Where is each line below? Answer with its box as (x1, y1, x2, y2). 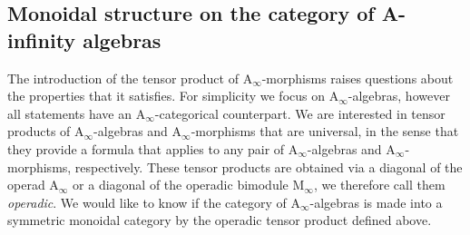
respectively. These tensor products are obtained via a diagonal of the (74, 157, 463, 176)
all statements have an (7, 103, 132, 122)
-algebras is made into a (309, 192, 443, 211)
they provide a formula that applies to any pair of (7, 139, 285, 158)
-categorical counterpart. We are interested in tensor (154, 103, 446, 122)
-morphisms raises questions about (261, 68, 454, 87)
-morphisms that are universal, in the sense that (191, 122, 459, 141)
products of (7, 122, 71, 141)
